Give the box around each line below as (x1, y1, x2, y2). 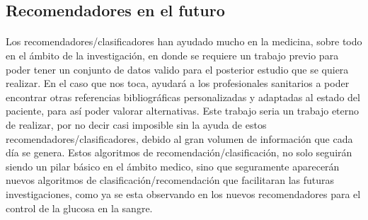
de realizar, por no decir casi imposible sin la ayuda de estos (6, 117, 267, 132)
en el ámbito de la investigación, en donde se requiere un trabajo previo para (6, 47, 339, 62)
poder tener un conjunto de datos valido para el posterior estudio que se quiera (6, 62, 349, 76)
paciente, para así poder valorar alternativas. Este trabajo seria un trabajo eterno (6, 103, 360, 118)
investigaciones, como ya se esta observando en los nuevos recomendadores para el (6, 186, 361, 201)
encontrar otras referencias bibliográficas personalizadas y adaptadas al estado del (6, 89, 360, 104)
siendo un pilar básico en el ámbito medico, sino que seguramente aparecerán (6, 158, 340, 173)
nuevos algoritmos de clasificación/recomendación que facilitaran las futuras (6, 173, 335, 187)
